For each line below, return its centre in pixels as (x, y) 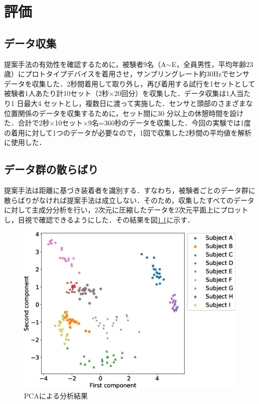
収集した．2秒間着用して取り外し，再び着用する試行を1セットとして (143, 83)
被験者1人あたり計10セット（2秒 (56, 93)
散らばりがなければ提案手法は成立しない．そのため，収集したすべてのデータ (129, 200)
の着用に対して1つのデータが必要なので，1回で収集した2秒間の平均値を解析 (128, 132)
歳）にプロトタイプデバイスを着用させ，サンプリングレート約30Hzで (116, 74)
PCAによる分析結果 (56, 395)
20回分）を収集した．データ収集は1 (172, 93)
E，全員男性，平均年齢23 (212, 64)
